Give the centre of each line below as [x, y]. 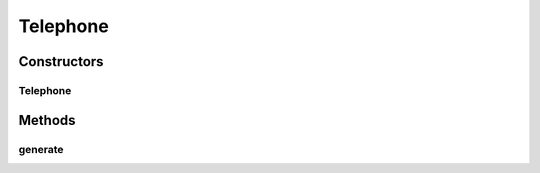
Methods [47, 120]
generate [41, 149]
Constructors [61, 61]
